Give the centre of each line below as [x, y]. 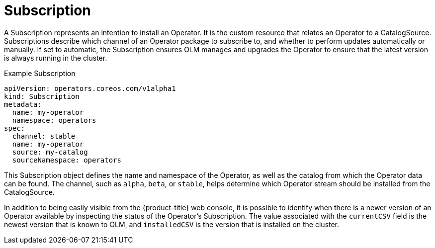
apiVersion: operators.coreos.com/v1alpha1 [90, 88]
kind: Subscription [42, 96]
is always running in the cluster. [56, 58]
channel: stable [44, 136]
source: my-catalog [50, 152]
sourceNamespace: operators [67, 160]
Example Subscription [40, 73]
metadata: [23, 104]
